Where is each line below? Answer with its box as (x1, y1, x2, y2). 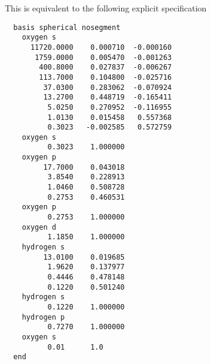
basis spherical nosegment (13, 23, 121, 32)
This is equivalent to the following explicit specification (5, 2, 207, 14)
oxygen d (22, 222, 56, 231)
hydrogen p (22, 312, 65, 321)
